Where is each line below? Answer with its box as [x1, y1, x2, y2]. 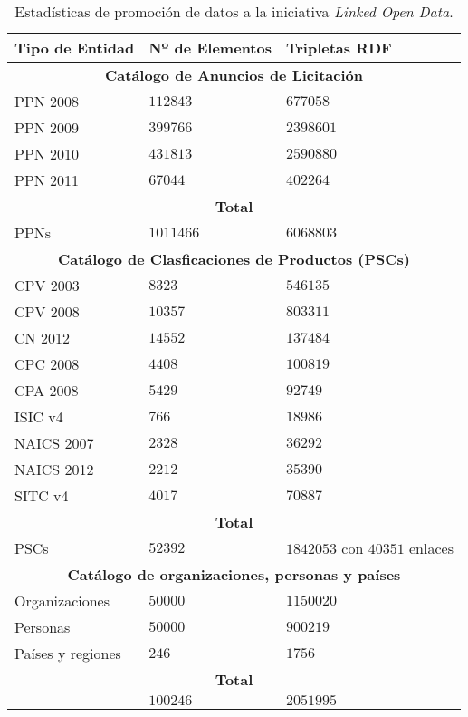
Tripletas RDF [285, 37, 392, 58]
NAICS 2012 [14, 459, 94, 480]
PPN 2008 [14, 91, 80, 111]
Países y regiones [14, 643, 121, 664]
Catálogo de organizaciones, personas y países [67, 564, 401, 585]
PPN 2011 [14, 170, 80, 190]
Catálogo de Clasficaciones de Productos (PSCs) [57, 248, 411, 269]
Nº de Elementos [148, 37, 272, 58]
